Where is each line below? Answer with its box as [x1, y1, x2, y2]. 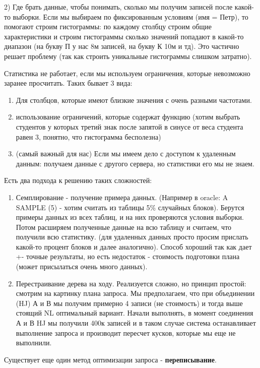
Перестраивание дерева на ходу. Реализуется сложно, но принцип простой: [16, 278, 246, 288]
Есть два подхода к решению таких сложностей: [4, 175, 152, 186]
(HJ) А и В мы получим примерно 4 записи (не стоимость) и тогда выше [16, 297, 243, 308]
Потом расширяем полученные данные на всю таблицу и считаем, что [16, 221, 232, 232]
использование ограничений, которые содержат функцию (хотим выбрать [16, 111, 240, 122]
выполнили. [16, 337, 52, 348]
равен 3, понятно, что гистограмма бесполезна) [16, 131, 161, 142]
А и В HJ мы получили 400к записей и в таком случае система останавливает [16, 318, 256, 328]
